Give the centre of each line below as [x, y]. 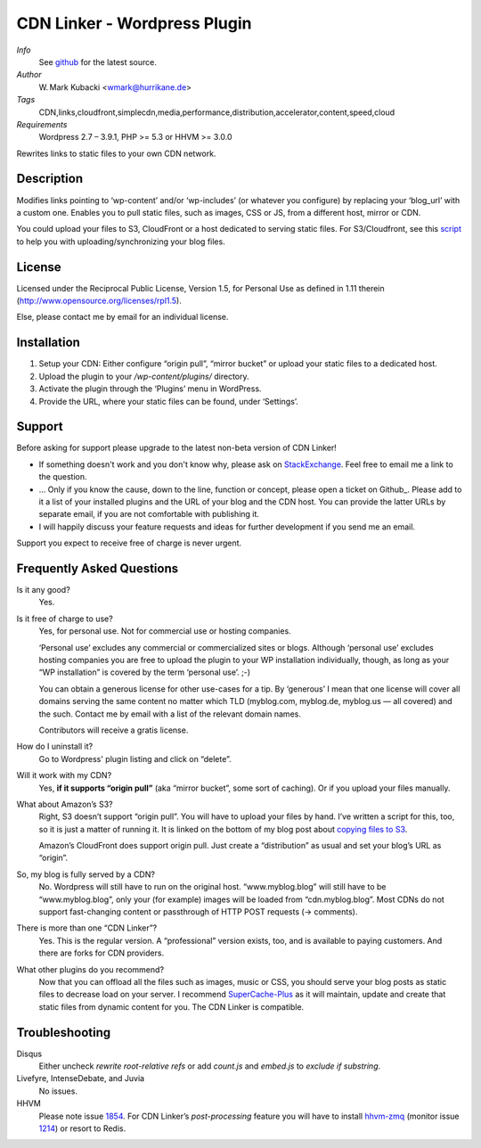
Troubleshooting [64, 1033]
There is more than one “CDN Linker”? [87, 928]
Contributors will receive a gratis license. [114, 730]
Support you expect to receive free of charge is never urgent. [129, 543]
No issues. [58, 1091]
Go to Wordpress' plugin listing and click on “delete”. [135, 758]
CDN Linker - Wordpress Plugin [134, 23]
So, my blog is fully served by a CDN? [86, 874]
